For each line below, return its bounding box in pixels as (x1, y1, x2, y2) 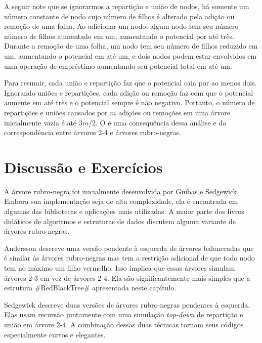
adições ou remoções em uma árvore (118, 107, 230, 117)
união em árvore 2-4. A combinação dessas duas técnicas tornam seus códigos (4, 319, 244, 329)
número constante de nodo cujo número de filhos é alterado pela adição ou (4, 11, 235, 21)
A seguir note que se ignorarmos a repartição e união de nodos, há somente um (4, 1, 249, 11)
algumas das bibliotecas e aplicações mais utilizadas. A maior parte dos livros (4, 206, 244, 217)
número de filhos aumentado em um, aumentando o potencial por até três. (4, 30, 234, 41)
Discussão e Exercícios (4, 156, 163, 177)
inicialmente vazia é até (4, 117, 77, 127)
